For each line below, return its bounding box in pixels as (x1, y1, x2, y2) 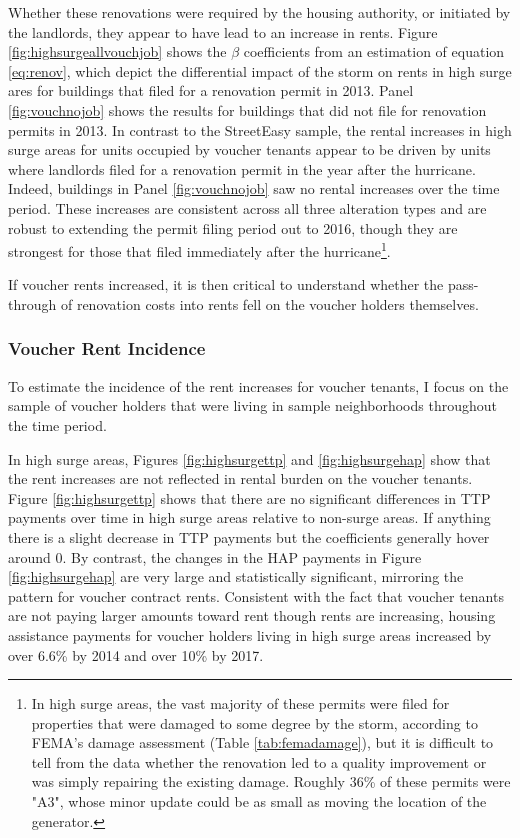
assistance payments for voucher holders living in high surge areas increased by (8, 624, 492, 645)
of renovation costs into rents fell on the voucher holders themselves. (60, 293, 479, 314)
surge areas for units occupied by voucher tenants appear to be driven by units (8, 139, 491, 160)
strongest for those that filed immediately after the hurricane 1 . (8, 238, 391, 261)
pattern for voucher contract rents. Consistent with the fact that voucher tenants (8, 585, 504, 606)
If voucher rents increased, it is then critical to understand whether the (8, 274, 444, 295)
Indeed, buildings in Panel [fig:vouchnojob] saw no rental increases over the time (8, 178, 500, 199)
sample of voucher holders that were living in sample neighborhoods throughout (8, 395, 497, 416)
